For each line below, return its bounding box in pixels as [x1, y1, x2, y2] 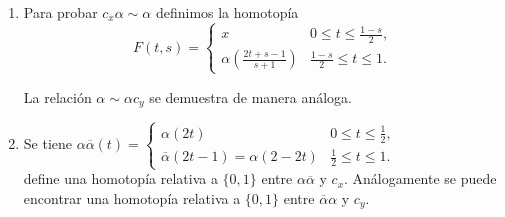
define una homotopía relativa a [23, 168, 218, 189]
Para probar [23, 2, 98, 22]
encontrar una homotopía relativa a [23, 187, 241, 208]
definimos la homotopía [155, 2, 299, 22]
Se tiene [23, 133, 73, 154]
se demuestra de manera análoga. [149, 86, 353, 107]
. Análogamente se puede [344, 168, 497, 189]
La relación [23, 86, 92, 107]
